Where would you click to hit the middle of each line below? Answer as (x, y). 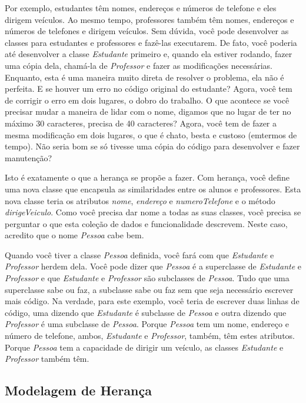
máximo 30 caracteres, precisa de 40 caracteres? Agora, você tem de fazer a (141, 123)
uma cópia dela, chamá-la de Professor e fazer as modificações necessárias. (139, 65)
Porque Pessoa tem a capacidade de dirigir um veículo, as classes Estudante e (144, 347)
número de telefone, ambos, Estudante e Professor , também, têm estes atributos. (150, 336)
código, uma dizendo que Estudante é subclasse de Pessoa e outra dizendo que (146, 312)
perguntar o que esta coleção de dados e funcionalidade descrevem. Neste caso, (146, 223)
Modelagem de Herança (78, 390)
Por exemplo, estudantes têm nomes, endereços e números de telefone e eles (141, 8)
